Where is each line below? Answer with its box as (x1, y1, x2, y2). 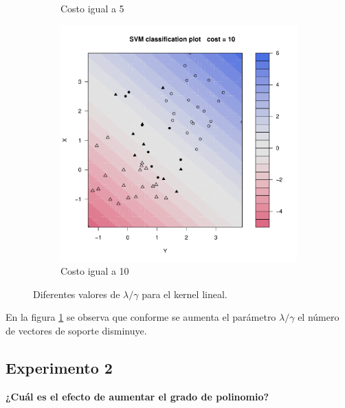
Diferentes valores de (33, 286, 120, 301)
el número (298, 310, 340, 324)
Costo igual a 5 (60, 1, 124, 15)
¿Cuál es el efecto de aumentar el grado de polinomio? (5, 389, 269, 403)
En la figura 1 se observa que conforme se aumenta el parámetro (5, 310, 276, 324)
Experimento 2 (5, 356, 113, 378)
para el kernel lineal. (142, 286, 227, 301)
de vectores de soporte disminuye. (5, 323, 147, 337)
